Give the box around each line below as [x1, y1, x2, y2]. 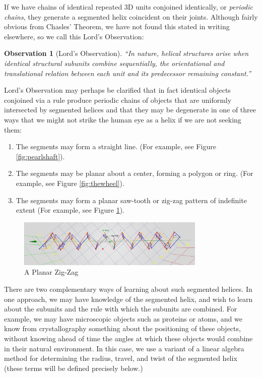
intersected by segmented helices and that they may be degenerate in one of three [4, 104, 256, 115]
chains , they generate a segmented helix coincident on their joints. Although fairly [4, 11, 258, 22]
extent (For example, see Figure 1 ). [16, 205, 124, 215]
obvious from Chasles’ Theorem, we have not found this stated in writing [4, 21, 230, 32]
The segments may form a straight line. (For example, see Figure [16, 141, 216, 152]
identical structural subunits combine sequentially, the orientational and [4, 57, 225, 68]
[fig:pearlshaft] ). [16, 151, 65, 161]
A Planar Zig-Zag [24, 267, 79, 277]
